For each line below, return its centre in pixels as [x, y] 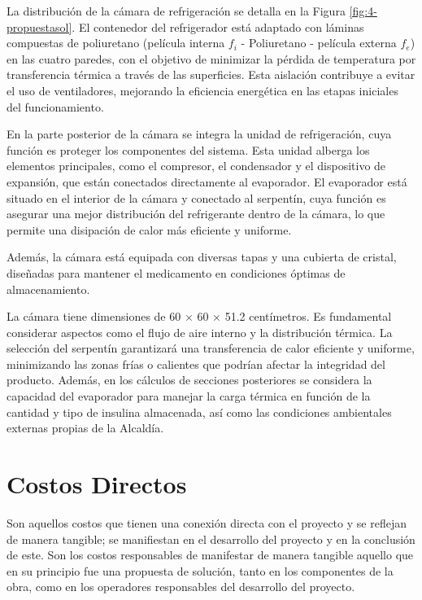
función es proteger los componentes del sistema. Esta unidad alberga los [188, 149]
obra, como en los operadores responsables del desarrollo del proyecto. [181, 587]
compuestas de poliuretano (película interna [116, 43]
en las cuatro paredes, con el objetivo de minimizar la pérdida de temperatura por [211, 58]
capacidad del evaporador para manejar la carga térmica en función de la [189, 396]
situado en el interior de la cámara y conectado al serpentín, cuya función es [196, 197]
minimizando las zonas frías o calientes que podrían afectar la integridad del [196, 364]
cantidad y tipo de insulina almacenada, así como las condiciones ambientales [199, 412]
